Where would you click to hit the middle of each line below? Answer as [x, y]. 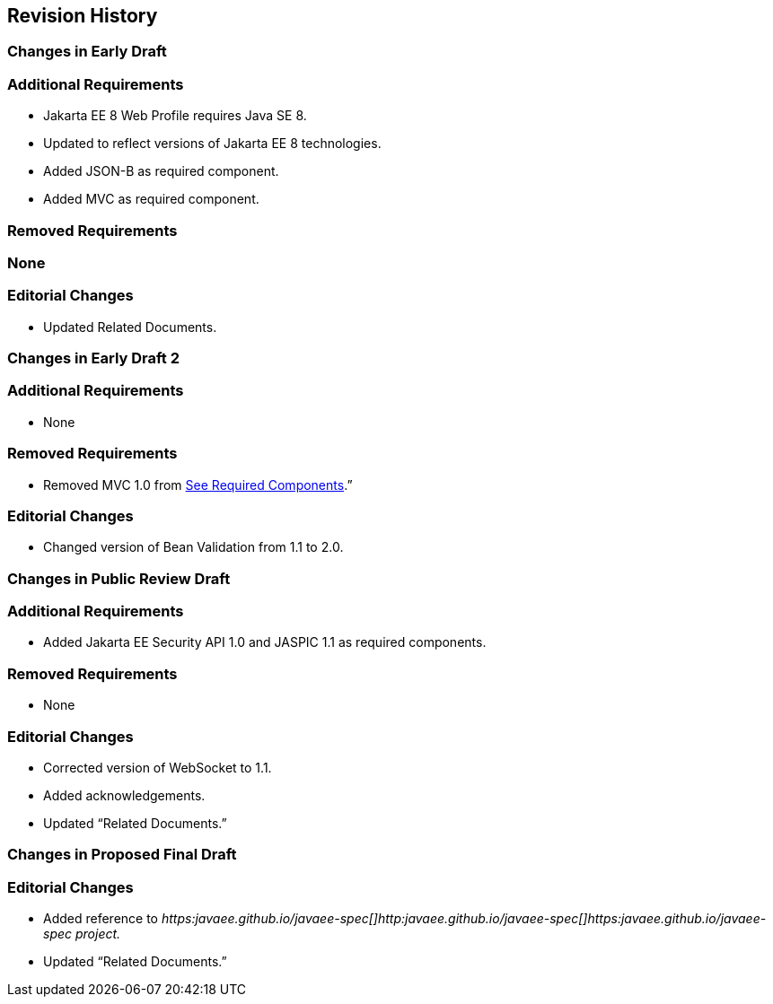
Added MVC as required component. [151, 199]
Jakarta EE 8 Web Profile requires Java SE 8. [175, 116]
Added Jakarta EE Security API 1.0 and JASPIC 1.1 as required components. [265, 642]
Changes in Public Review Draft [119, 578]
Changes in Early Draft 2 [94, 358]
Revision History [83, 16]
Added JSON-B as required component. [161, 171]
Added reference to [101, 919]
